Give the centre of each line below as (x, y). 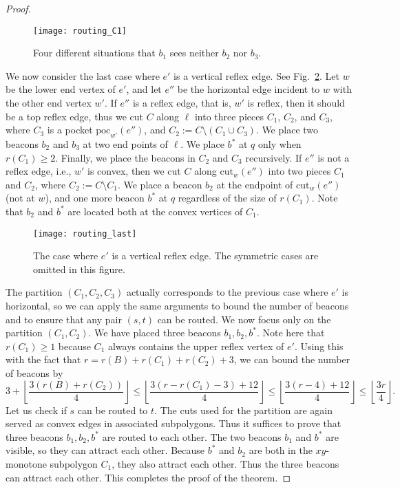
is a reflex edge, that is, (182, 103)
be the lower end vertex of (61, 89)
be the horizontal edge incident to (249, 89)
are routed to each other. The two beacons (192, 436)
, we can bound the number (292, 359)
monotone (26, 463)
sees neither (194, 53)
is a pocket (70, 130)
